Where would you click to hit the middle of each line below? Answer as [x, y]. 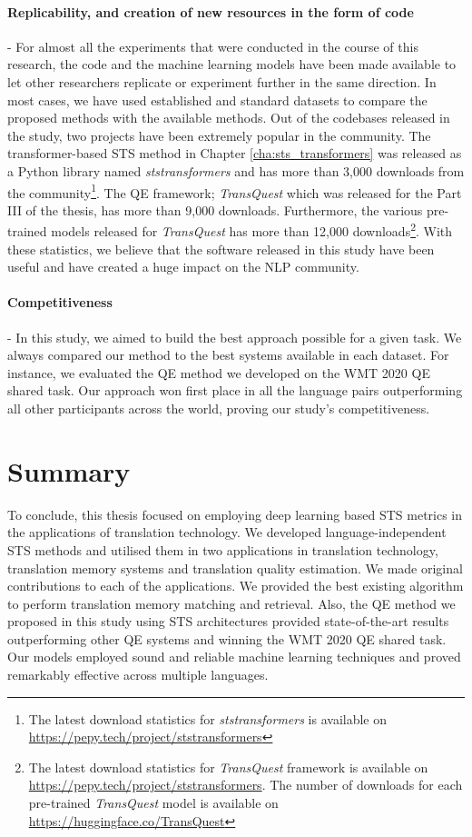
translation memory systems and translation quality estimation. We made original [235, 568]
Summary [69, 470]
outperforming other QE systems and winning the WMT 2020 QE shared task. [227, 638]
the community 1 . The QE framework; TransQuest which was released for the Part [235, 191]
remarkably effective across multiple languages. [138, 675]
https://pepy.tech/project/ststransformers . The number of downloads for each [246, 785]
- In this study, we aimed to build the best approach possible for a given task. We [235, 337]
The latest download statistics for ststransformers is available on [208, 718]
